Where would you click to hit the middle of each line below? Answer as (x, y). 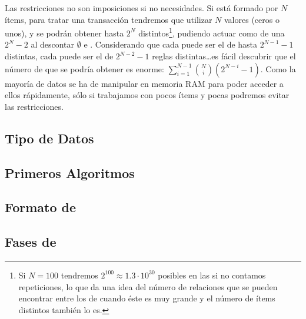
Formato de (41, 207)
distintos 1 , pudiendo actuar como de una (212, 32)
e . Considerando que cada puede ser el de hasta (171, 44)
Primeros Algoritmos (70, 172)
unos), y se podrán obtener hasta (64, 33)
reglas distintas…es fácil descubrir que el (224, 56)
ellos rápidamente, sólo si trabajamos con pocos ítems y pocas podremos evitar (147, 95)
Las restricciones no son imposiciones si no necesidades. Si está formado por (142, 8)
